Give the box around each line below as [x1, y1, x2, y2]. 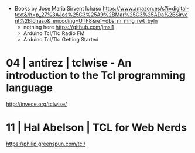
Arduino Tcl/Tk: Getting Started [23, 36, 99, 43]
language [6, 81, 53, 95]
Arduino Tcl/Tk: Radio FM [23, 30, 85, 37]
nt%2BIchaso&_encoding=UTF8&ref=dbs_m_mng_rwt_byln [14, 18, 158, 24]
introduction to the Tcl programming [6, 69, 186, 82]
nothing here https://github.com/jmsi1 [23, 23, 114, 30]
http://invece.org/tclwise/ [6, 100, 67, 107]
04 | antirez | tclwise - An [6, 57, 132, 69]
